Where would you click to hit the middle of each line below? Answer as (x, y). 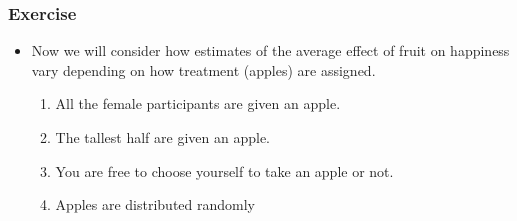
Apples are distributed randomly (155, 204)
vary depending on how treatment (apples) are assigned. (203, 69)
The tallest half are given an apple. (162, 137)
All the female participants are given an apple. (198, 103)
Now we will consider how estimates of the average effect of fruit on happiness (270, 50)
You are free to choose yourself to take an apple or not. (224, 170)
